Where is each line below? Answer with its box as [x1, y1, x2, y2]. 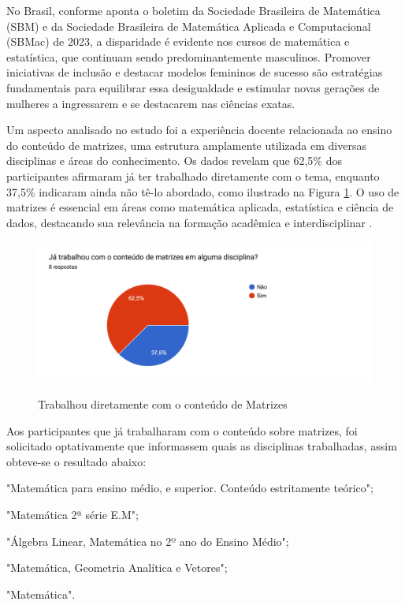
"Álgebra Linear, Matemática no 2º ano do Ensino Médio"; [6, 532, 289, 549]
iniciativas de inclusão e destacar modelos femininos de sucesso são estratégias [6, 64, 383, 80]
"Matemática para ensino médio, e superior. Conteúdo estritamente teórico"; [6, 480, 373, 496]
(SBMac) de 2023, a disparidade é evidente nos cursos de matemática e [6, 33, 350, 50]
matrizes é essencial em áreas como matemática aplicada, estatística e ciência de [6, 199, 394, 215]
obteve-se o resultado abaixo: [6, 453, 147, 469]
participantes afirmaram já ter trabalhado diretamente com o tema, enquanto [6, 167, 380, 184]
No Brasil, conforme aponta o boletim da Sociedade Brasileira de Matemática [6, 2, 381, 18]
